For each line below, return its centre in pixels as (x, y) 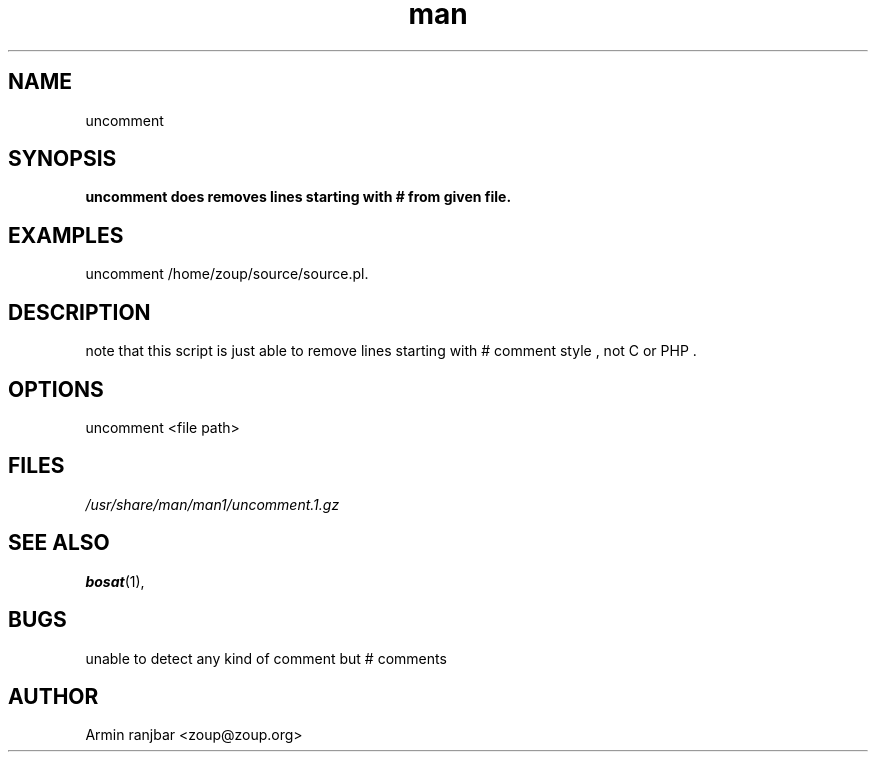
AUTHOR (53, 696)
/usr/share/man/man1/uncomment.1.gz (212, 504)
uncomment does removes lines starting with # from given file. (298, 197)
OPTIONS (56, 389)
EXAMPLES (66, 235)
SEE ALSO (59, 543)
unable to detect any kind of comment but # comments (266, 658)
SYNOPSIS (62, 159)
